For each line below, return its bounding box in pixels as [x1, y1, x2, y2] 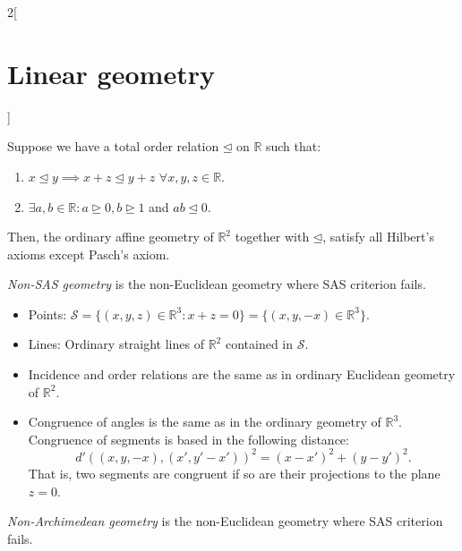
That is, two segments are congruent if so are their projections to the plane [28, 463, 441, 482]
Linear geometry [7, 55, 215, 91]
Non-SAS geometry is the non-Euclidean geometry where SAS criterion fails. [7, 275, 426, 293]
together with [235, 227, 310, 246]
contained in [225, 335, 294, 353]
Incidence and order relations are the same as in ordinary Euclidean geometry [28, 365, 456, 384]
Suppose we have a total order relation [7, 137, 219, 156]
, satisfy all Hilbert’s [322, 227, 434, 246]
